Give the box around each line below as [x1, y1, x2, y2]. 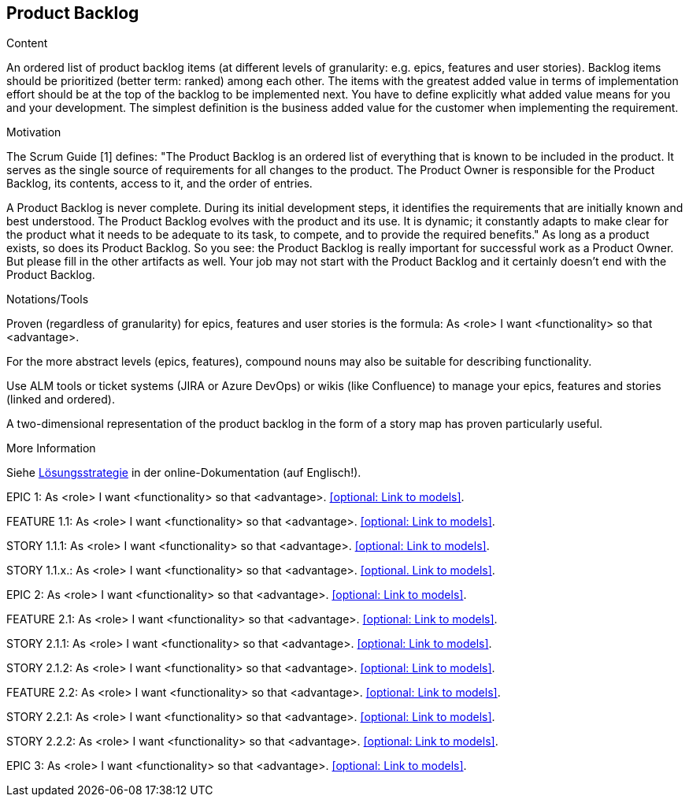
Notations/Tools [6, 292, 89, 307]
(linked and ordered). [6, 392, 115, 407]
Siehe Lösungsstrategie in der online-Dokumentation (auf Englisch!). [6, 466, 361, 480]
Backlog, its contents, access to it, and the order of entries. [6, 177, 313, 191]
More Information [6, 441, 96, 455]
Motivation [6, 125, 61, 139]
